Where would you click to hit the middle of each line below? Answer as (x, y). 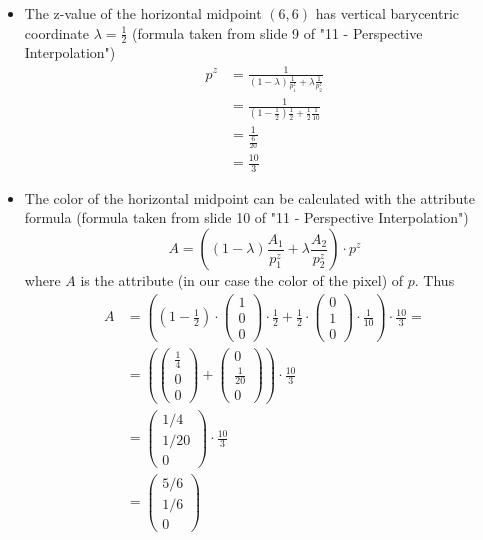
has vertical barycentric (387, 13)
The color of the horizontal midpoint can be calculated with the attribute (249, 197)
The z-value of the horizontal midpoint (143, 13)
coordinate (57, 32)
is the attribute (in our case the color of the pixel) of (242, 280)
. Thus (434, 280)
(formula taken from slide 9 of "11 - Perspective (277, 32)
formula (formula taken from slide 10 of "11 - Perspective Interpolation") (246, 217)
